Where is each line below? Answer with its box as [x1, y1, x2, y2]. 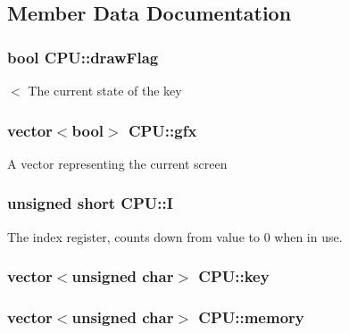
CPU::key [198, 265, 270, 287]
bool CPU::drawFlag [7, 46, 159, 68]
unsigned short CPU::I [7, 192, 173, 214]
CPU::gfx [128, 119, 197, 141]
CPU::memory [198, 305, 304, 328]
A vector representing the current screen [7, 154, 228, 172]
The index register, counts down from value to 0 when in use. [7, 227, 343, 246]
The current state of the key [28, 81, 182, 99]
